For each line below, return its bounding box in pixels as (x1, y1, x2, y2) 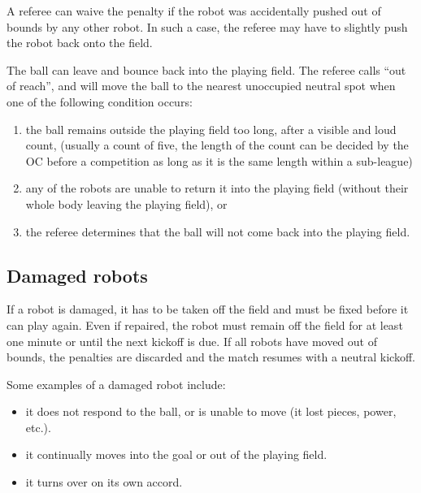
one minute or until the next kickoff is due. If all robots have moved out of (7, 332, 377, 349)
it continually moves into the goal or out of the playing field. (25, 446, 328, 463)
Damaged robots (7, 262, 148, 288)
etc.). (25, 418, 51, 435)
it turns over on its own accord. (25, 474, 183, 491)
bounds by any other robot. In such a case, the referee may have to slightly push (7, 18, 408, 35)
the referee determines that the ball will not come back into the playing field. (25, 223, 410, 240)
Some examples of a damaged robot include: (7, 375, 226, 392)
